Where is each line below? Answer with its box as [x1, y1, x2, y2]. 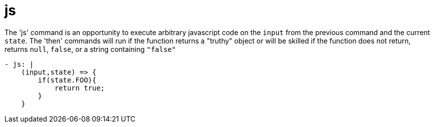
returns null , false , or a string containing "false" [4, 44, 176, 53]
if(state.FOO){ [38, 76, 97, 84]
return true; [54, 84, 105, 92]
